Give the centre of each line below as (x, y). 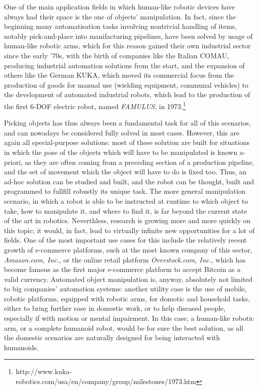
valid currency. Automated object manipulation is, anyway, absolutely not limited (128, 279)
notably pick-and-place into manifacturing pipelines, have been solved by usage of (129, 36)
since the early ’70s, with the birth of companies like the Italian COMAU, (117, 55)
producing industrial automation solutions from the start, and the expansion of (125, 65)
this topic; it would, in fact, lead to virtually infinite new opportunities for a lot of (129, 230)
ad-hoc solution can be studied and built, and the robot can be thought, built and (129, 181)
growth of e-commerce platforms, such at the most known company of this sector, (128, 249)
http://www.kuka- (44, 371)
